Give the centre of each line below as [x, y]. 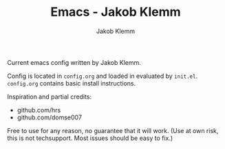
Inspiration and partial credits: [49, 97]
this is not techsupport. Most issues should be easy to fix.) [90, 138]
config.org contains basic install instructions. [72, 83]
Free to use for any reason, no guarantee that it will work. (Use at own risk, [113, 130]
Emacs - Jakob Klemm [116, 12]
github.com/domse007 [50, 117]
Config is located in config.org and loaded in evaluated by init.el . [103, 76]
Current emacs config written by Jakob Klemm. [74, 62]
